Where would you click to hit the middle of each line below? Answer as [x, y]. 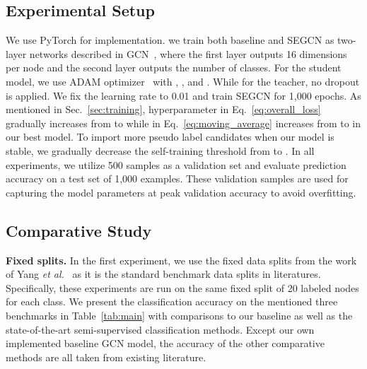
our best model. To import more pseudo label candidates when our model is [170, 137]
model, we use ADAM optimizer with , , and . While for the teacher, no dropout [183, 81]
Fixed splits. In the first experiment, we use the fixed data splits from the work [181, 260]
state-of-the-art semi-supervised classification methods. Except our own [160, 329]
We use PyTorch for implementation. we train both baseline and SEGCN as [170, 40]
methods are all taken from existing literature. [106, 357]
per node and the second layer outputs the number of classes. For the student [174, 68]
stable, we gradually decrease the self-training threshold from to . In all [160, 150]
